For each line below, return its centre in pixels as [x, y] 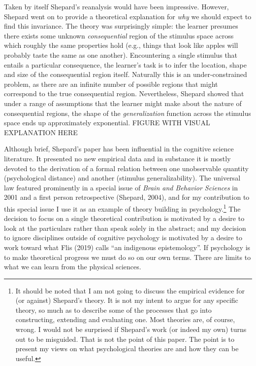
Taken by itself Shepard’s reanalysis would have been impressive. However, [116, 6]
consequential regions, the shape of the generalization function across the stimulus [128, 113]
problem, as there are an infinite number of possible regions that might [111, 84]
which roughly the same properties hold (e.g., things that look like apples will [121, 45]
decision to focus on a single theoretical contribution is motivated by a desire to [124, 218]
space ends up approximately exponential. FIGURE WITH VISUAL [107, 123]
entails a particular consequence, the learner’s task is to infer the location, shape [125, 64]
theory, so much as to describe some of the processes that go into [113, 310]
